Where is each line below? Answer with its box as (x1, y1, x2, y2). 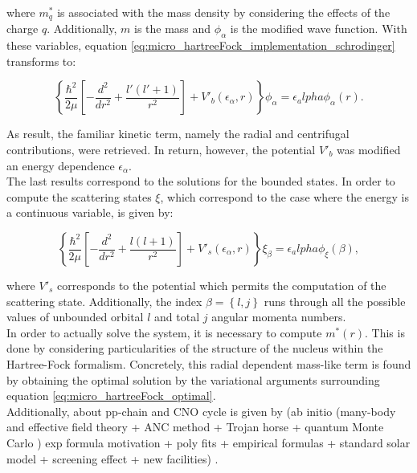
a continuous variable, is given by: (6, 204, 174, 221)
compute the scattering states (6, 188, 152, 205)
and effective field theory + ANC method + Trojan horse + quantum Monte (6, 418, 384, 435)
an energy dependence (6, 157, 115, 173)
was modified (337, 141, 401, 158)
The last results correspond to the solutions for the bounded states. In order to (6, 173, 395, 190)
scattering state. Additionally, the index (6, 292, 202, 309)
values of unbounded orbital (6, 308, 144, 325)
